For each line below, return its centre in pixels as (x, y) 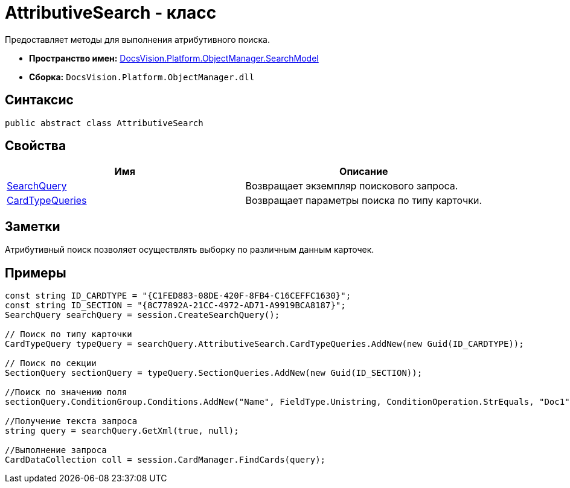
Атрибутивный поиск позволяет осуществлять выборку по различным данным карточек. (190, 250)
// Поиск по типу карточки (69, 334)
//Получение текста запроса (71, 421)
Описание (364, 172)
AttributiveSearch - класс (111, 13)
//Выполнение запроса (56, 450)
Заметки (33, 226)
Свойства (36, 146)
